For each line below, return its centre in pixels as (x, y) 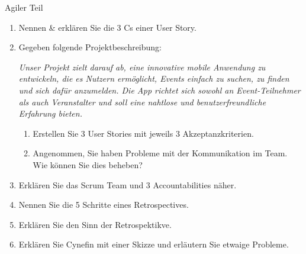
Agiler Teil (24, 7)
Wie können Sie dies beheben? (88, 164)
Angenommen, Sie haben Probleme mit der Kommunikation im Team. (160, 153)
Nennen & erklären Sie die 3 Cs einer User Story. (107, 27)
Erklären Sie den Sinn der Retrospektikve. (95, 224)
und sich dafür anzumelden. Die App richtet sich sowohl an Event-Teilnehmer (160, 90)
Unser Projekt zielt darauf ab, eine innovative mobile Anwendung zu (142, 67)
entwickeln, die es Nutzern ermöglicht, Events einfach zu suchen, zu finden (154, 78)
